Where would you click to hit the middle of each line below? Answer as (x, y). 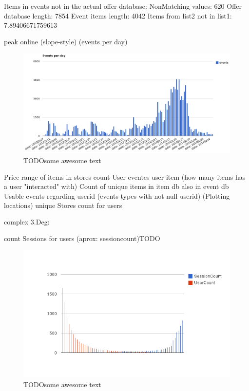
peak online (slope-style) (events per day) (66, 41)
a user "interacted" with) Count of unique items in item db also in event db (116, 186)
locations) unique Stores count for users (63, 205)
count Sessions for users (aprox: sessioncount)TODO (82, 238)
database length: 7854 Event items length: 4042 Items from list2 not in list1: (118, 15)
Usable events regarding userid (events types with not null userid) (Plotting (117, 195)
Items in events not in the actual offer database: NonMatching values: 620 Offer (123, 6)
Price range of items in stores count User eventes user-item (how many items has (125, 177)
